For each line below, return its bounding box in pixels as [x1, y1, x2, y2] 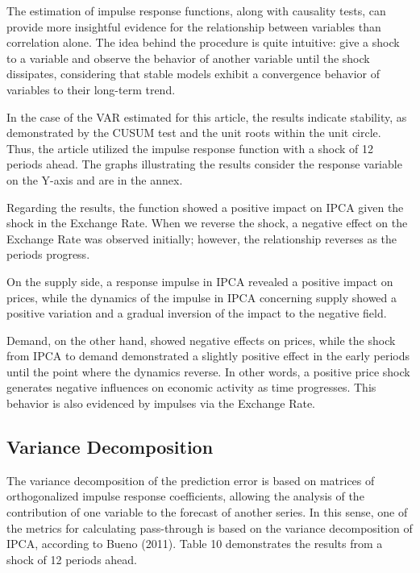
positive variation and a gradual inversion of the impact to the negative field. [6, 305, 387, 322]
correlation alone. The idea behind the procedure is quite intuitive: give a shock [6, 34, 400, 51]
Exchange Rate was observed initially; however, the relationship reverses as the [6, 230, 397, 247]
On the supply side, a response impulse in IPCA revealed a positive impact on [6, 272, 393, 289]
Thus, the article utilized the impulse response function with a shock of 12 [6, 139, 374, 156]
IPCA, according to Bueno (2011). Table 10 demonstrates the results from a [6, 535, 383, 552]
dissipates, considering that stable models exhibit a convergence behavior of [6, 65, 380, 82]
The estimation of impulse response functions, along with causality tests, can [6, 2, 386, 19]
